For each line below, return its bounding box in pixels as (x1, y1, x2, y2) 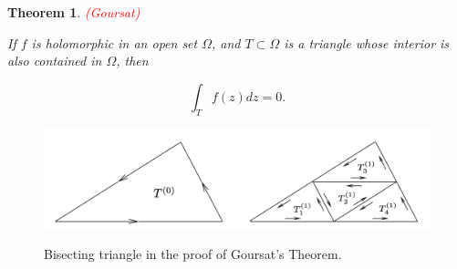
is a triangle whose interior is (284, 33, 450, 52)
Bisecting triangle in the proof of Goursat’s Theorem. (44, 244, 342, 264)
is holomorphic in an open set (31, 33, 198, 52)
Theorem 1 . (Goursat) (7, 3, 140, 21)
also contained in (7, 51, 102, 70)
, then (116, 51, 149, 70)
